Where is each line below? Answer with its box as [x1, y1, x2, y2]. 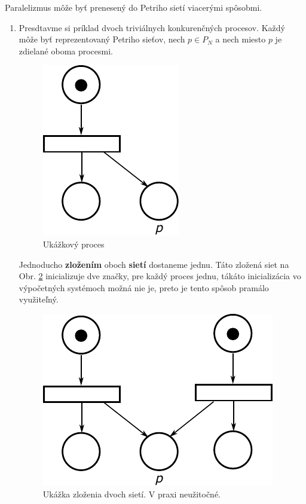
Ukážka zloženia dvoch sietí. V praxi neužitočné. [42, 487, 221, 500]
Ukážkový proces [42, 237, 105, 250]
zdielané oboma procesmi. [19, 44, 114, 57]
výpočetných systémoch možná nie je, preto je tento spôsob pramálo [19, 281, 269, 294]
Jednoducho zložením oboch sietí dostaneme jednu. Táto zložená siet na [19, 258, 289, 270]
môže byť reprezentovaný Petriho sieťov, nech [19, 33, 185, 45]
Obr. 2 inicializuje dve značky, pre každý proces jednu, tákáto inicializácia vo [19, 270, 301, 282]
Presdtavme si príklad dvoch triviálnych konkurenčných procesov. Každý [19, 21, 285, 33]
